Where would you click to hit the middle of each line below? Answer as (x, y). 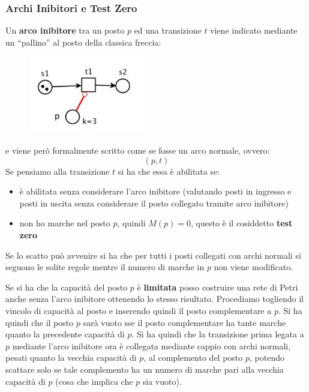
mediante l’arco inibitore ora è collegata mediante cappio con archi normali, (151, 345)
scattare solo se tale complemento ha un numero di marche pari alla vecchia (145, 369)
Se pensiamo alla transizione (58, 171)
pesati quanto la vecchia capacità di (71, 357)
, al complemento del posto (193, 357)
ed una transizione (168, 30)
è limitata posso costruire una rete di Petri (217, 287)
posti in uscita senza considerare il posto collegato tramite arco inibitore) (154, 203)
